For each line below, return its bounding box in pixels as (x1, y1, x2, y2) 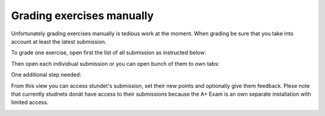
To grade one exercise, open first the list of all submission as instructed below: (11, 49, 206, 56)
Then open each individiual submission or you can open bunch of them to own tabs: (11, 60, 220, 67)
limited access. (11, 99, 49, 106)
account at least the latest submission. (11, 38, 107, 45)
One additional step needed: (11, 71, 81, 78)
